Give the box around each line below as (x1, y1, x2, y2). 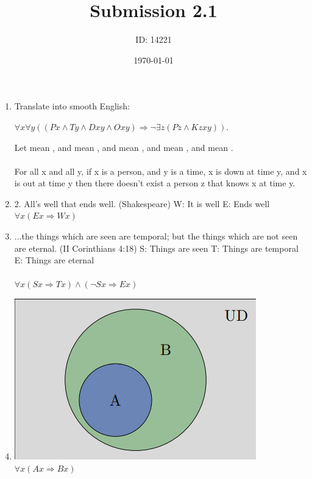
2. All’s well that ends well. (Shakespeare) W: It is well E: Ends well (14, 197, 270, 210)
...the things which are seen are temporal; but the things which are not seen (14, 230, 298, 243)
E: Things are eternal (14, 254, 94, 266)
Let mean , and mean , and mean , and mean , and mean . (14, 141, 233, 153)
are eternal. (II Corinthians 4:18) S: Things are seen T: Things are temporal (14, 241, 299, 254)
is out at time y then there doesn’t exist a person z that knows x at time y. (14, 177, 296, 189)
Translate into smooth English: (14, 100, 130, 112)
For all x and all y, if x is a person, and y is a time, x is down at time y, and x (14, 164, 307, 177)
